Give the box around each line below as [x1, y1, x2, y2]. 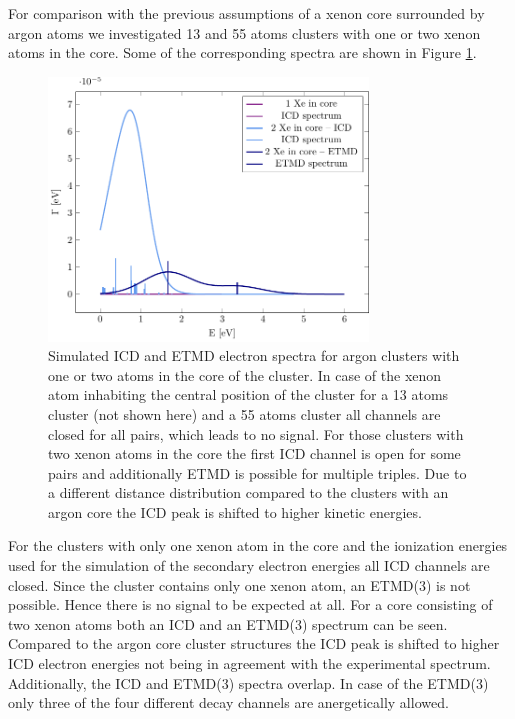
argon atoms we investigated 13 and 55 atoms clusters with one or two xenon [8, 22, 481, 43]
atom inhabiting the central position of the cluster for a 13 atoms [48, 384, 449, 405]
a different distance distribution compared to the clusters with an [48, 482, 449, 503]
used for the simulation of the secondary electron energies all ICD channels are [8, 555, 490, 576]
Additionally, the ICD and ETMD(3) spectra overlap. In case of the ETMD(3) [8, 672, 489, 693]
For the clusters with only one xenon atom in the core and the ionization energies [8, 535, 508, 556]
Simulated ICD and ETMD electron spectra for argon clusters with [48, 345, 460, 366]
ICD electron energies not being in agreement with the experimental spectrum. [8, 653, 491, 674]
